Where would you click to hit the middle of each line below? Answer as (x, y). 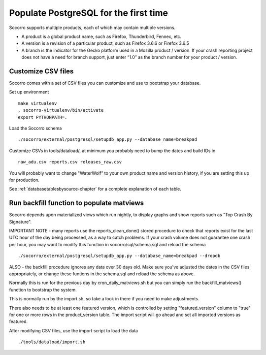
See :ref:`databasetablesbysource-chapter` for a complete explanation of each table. (95, 189)
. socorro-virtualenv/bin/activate (61, 110)
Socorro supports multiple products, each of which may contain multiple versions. (92, 28)
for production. (24, 180)
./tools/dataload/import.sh (52, 342)
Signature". (20, 222)
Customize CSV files (41, 71)
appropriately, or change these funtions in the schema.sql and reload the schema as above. (102, 274)
